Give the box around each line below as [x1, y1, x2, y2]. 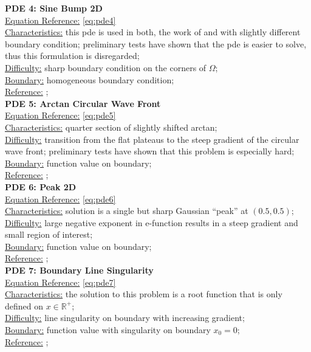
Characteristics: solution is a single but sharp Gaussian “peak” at [5, 204, 248, 217]
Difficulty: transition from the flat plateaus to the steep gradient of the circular [5, 133, 299, 145]
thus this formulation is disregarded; [5, 49, 140, 62]
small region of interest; [5, 228, 93, 241]
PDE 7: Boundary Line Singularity [5, 264, 154, 277]
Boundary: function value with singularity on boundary [5, 323, 211, 336]
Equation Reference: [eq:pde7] [5, 275, 116, 288]
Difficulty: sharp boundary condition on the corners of [5, 61, 207, 74]
